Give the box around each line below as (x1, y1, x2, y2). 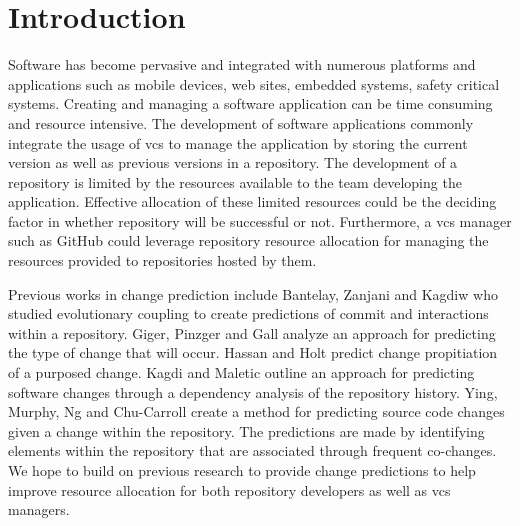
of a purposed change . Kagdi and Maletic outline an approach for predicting (8, 362, 475, 383)
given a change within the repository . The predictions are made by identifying (8, 420, 485, 441)
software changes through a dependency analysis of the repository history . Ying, (8, 381, 498, 402)
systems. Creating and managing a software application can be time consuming (8, 93, 493, 114)
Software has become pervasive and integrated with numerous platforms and (8, 54, 476, 75)
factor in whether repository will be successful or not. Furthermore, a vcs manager (8, 210, 512, 231)
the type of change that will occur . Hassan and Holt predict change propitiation (8, 342, 498, 363)
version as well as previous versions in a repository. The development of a (8, 152, 458, 173)
